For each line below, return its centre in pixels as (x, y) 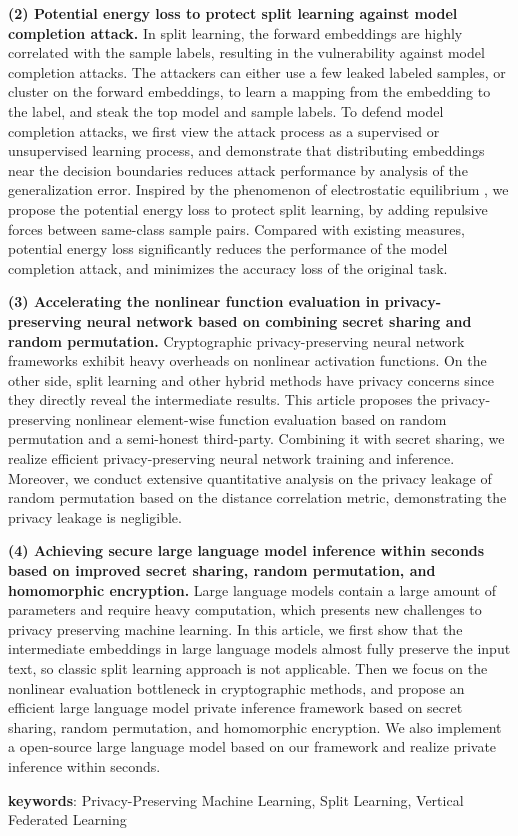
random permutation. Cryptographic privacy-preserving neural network (236, 340)
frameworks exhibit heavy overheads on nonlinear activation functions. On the (247, 360)
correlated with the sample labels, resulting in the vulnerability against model (246, 52)
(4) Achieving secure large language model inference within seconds (246, 550)
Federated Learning (67, 819)
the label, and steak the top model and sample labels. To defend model (226, 110)
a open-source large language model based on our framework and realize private (252, 746)
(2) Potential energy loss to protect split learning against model (233, 13)
